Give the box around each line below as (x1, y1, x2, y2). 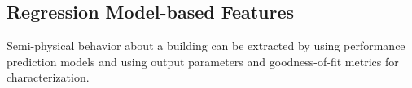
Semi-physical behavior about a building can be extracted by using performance (7, 37, 405, 54)
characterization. (7, 69, 90, 86)
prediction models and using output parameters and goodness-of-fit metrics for (7, 52, 399, 69)
